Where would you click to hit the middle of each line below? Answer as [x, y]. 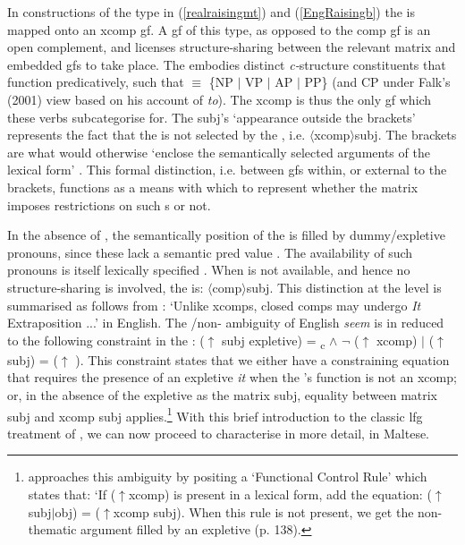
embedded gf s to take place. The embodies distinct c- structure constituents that [227, 64]
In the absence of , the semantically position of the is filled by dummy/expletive [226, 235]
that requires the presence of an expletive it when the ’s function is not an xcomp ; [232, 377]
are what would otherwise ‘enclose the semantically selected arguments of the [219, 152]
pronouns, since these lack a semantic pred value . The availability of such [210, 252]
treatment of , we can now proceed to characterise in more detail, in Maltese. [219, 433]
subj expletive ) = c [274, 341]
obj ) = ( [78, 511]
